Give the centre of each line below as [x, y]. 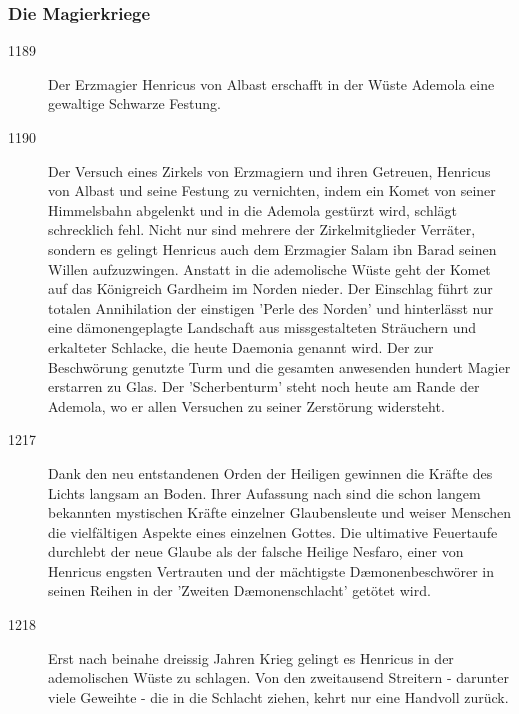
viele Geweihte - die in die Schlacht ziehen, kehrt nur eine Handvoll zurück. [278, 696]
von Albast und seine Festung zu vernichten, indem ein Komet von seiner [272, 190]
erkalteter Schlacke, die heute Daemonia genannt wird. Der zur [241, 346]
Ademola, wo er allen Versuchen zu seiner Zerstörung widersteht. [246, 405]
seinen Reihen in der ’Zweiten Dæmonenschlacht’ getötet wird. [239, 590]
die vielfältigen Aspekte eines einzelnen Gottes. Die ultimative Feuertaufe [273, 531]
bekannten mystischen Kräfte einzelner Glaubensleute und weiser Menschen [279, 512]
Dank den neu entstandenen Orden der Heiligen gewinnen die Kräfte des [270, 472]
